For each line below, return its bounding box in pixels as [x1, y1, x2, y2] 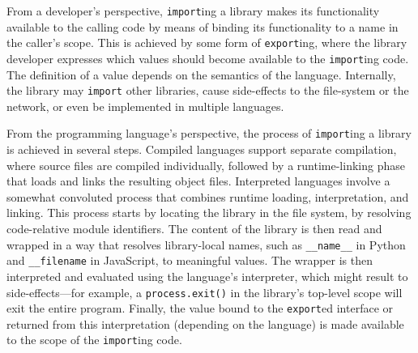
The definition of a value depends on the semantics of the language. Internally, [6, 66, 396, 83]
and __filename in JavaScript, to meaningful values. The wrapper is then [6, 252, 373, 269]
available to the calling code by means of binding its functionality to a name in [6, 18, 399, 35]
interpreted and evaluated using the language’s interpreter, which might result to [6, 267, 408, 284]
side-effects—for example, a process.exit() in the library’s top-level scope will [6, 283, 403, 300]
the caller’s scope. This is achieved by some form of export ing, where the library [6, 34, 407, 51]
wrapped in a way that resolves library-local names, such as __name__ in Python [6, 236, 406, 253]
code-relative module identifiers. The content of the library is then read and [6, 220, 382, 237]
